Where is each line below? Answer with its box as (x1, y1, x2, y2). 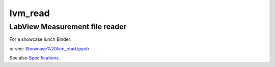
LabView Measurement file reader (9, 22, 127, 31)
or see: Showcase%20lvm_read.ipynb (9, 45, 89, 51)
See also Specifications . (9, 55, 60, 61)
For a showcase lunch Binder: (9, 36, 72, 42)
